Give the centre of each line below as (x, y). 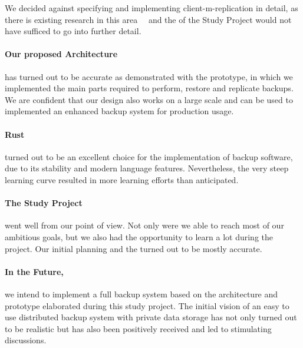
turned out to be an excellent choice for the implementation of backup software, (149, 156)
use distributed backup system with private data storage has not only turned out (151, 317)
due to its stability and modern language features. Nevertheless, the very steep (147, 168)
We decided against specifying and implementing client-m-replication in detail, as (151, 8)
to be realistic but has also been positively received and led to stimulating (138, 328)
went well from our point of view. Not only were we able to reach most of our (144, 225)
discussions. (26, 340)
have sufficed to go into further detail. (73, 31)
